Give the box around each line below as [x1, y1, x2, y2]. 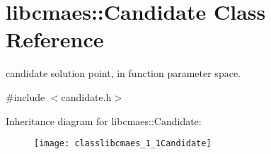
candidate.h [61, 89, 112, 104]
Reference [6, 25, 104, 54]
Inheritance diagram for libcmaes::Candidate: [6, 113, 202, 128]
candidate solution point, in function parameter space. [6, 66, 241, 81]
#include [6, 89, 45, 104]
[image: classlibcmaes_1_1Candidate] [34, 138, 212, 149]
